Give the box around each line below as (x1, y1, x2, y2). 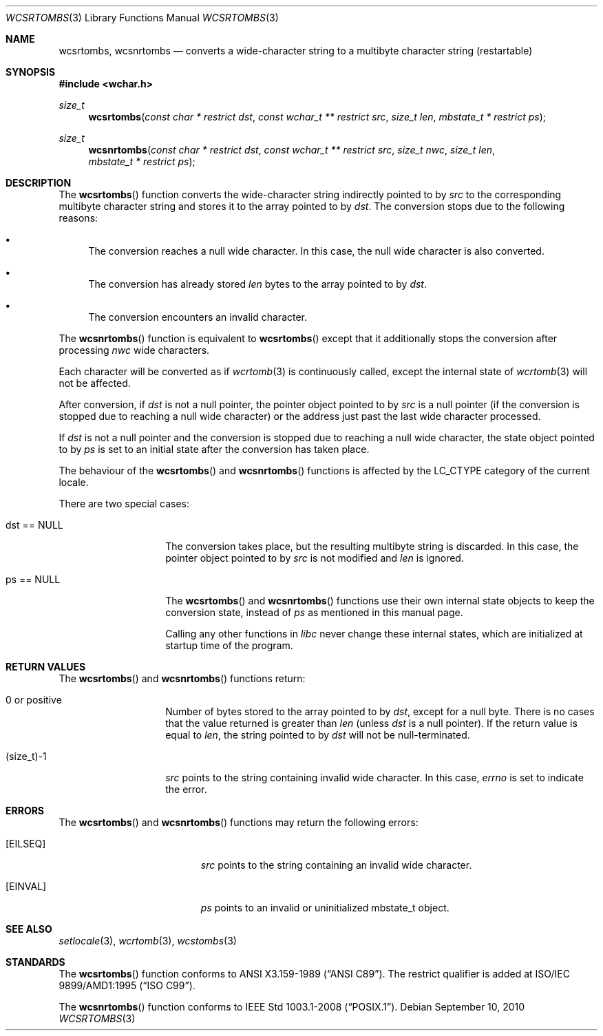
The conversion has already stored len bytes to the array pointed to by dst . (88, 278, 427, 290)
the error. (165, 783, 207, 795)
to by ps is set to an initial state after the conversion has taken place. (59, 443, 370, 455)
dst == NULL (6, 519, 63, 531)
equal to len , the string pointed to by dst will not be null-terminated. (165, 729, 470, 741)
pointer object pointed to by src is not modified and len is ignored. (165, 552, 464, 564)
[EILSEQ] (6, 838, 46, 849)
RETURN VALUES (6, 661, 86, 673)
